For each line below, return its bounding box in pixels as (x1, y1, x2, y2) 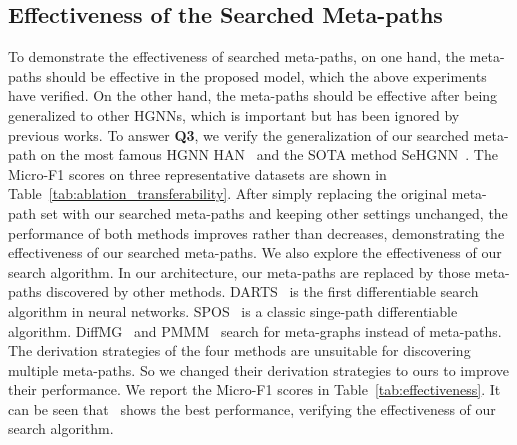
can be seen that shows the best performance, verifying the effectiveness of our (8, 398, 496, 419)
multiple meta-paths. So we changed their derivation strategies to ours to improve (8, 359, 509, 380)
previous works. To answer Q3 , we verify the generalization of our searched (8, 124, 469, 145)
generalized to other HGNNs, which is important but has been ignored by (8, 104, 460, 125)
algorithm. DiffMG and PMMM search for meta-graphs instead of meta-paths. (8, 320, 502, 341)
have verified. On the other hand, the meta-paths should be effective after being (8, 85, 498, 106)
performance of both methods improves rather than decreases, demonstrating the (8, 222, 505, 243)
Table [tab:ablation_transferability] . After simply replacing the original (8, 183, 448, 204)
